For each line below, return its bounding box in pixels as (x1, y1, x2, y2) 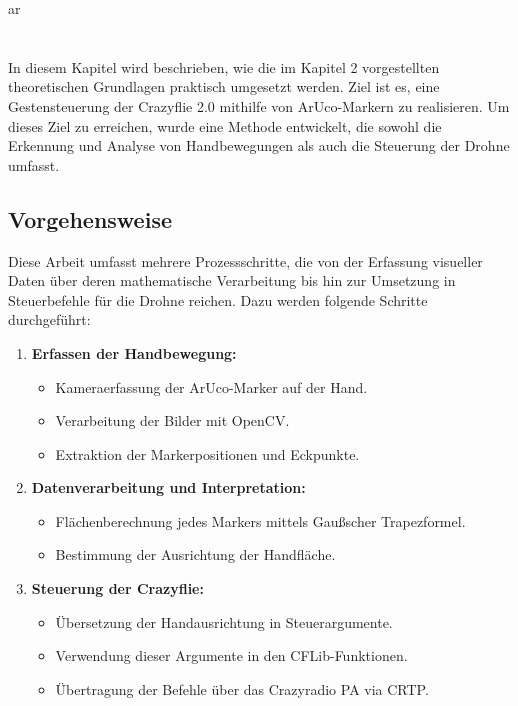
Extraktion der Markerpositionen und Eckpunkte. (55, 443, 360, 464)
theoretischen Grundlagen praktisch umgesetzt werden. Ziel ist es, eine (8, 76, 440, 97)
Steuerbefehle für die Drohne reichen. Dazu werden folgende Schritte (8, 289, 428, 310)
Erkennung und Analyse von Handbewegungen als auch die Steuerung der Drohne (8, 135, 510, 156)
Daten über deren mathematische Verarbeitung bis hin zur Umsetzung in (8, 270, 456, 291)
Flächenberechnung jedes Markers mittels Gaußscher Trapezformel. (55, 510, 466, 531)
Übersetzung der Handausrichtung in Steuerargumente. (55, 611, 393, 632)
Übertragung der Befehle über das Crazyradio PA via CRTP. (55, 678, 429, 699)
